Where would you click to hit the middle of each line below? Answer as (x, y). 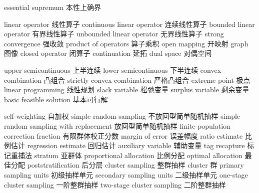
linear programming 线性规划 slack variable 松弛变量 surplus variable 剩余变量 (127, 90)
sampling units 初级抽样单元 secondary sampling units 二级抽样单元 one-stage (126, 174)
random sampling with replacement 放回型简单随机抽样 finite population (117, 125)
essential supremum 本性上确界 (52, 7)
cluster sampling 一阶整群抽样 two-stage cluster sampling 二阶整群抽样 (115, 184)
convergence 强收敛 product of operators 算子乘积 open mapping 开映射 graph (126, 43)
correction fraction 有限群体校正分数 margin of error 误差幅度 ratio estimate (123, 135)
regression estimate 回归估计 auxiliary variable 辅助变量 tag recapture (136, 145)
